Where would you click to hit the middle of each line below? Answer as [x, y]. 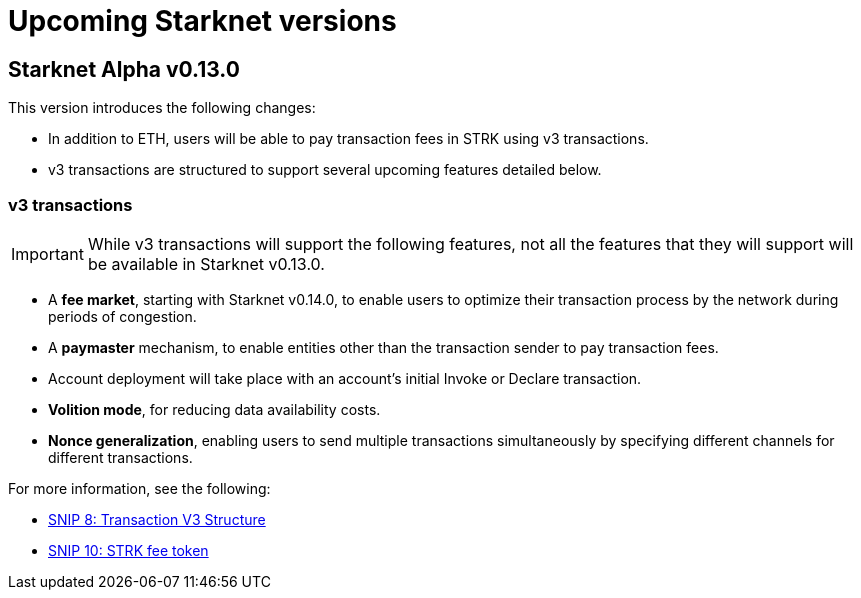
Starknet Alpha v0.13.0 [124, 69]
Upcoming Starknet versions [202, 21]
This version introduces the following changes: [162, 108]
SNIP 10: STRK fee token [128, 550]
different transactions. [120, 457]
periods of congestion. [122, 316]
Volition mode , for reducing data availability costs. [214, 409]
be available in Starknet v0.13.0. [206, 263]
